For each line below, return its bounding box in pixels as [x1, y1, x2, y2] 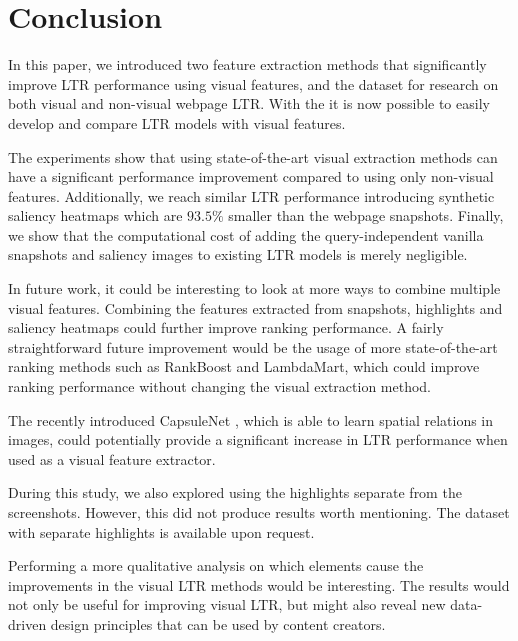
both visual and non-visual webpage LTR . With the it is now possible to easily [8, 93, 490, 114]
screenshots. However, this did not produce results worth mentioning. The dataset [8, 502, 510, 522]
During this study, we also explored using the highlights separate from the [8, 482, 462, 503]
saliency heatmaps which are [8, 205, 183, 226]
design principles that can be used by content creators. [50, 613, 386, 634]
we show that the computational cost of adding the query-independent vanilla [8, 224, 484, 245]
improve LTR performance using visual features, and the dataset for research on [8, 73, 499, 94]
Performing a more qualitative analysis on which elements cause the [8, 555, 424, 576]
